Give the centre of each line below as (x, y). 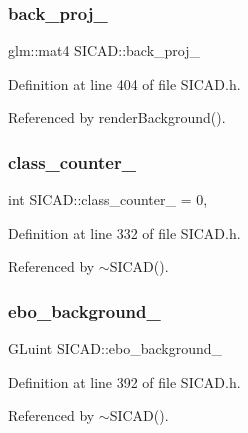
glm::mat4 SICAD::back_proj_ (104, 50)
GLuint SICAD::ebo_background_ (115, 348)
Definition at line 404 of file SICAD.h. (124, 83)
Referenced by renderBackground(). (117, 117)
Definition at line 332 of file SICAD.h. (124, 232)
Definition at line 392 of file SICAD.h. (124, 381)
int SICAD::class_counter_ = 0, (108, 199)
